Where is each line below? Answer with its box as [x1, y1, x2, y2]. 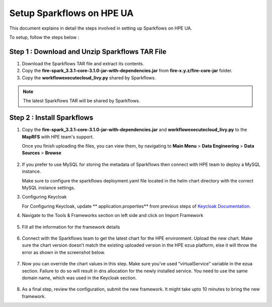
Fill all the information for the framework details [22, 224, 120, 230]
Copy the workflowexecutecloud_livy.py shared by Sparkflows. [22, 74, 156, 80]
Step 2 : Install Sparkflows [9, 114, 93, 122]
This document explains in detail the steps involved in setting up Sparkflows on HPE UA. [9, 25, 192, 31]
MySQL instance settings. [22, 185, 76, 191]
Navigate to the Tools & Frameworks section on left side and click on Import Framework [22, 213, 203, 219]
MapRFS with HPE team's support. [22, 134, 94, 140]
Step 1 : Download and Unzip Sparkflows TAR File [9, 47, 167, 56]
